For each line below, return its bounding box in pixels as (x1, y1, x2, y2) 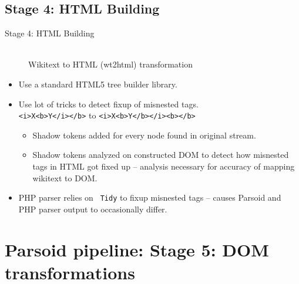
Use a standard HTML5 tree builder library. (18, 77, 177, 90)
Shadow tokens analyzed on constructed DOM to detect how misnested (32, 148, 289, 161)
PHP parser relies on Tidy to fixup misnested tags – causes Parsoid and (18, 191, 281, 204)
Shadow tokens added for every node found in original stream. (32, 129, 256, 141)
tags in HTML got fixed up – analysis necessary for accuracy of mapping (32, 160, 295, 173)
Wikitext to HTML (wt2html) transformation (28, 58, 193, 70)
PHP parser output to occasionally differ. (18, 202, 167, 215)
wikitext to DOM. (32, 171, 98, 184)
